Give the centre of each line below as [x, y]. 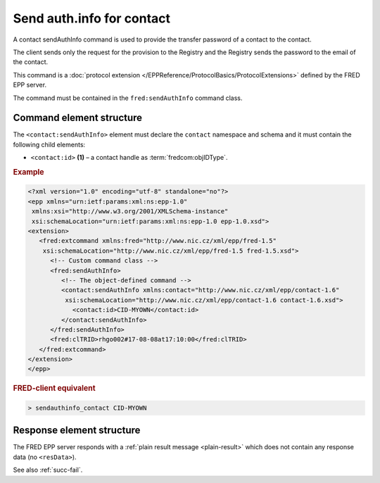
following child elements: [49, 144]
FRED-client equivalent [54, 389]
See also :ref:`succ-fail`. [48, 470]
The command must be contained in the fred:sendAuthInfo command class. [128, 98]
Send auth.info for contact [92, 18]
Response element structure [77, 431]
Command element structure [78, 118]
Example [29, 172]
